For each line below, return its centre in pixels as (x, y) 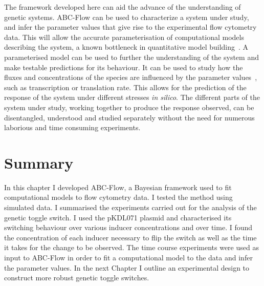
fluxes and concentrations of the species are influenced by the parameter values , (131, 77)
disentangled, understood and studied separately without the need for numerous (129, 117)
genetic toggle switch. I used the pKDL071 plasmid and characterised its (118, 217)
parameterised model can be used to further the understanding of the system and (131, 57)
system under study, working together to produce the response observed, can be (129, 107)
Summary (39, 162)
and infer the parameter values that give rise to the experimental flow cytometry (130, 27)
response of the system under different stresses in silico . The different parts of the (132, 97)
